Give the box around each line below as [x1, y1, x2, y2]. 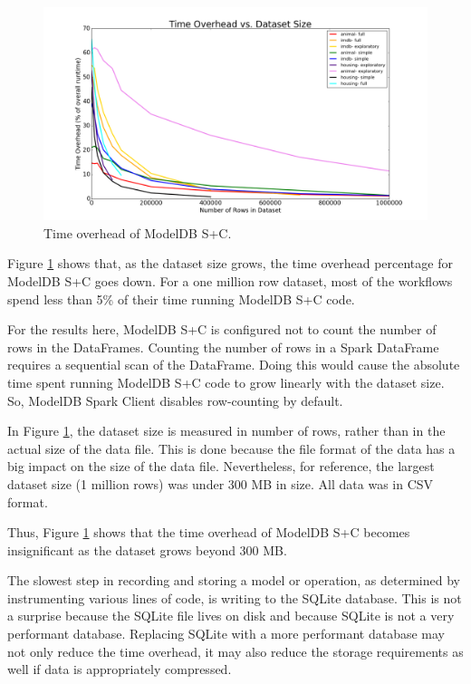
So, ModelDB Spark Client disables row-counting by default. [7, 390, 343, 409]
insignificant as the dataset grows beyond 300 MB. [7, 540, 287, 559]
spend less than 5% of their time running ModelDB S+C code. [7, 289, 355, 308]
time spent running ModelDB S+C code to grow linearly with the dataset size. [7, 372, 445, 391]
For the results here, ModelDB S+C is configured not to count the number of [7, 320, 437, 339]
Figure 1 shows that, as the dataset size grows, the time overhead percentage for [7, 254, 453, 273]
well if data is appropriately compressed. [7, 660, 232, 679]
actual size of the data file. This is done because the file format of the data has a [7, 438, 456, 458]
